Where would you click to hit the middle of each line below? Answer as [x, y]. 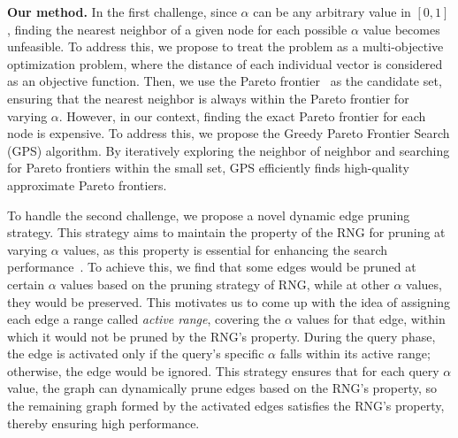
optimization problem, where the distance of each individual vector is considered [225, 63]
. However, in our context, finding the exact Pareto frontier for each [242, 115]
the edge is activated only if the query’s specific [136, 353]
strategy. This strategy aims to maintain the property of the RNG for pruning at [226, 232]
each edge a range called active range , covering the [144, 319]
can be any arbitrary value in [332, 12]
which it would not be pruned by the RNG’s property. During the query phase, [221, 336]
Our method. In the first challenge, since [122, 12]
